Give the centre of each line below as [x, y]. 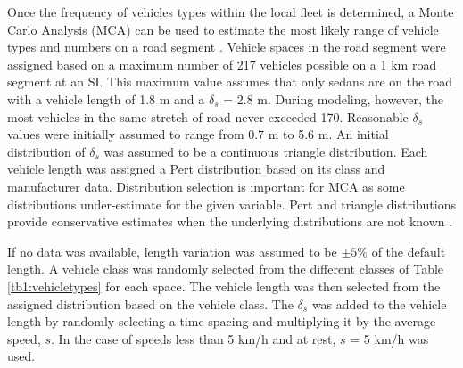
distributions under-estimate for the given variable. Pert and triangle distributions [231, 204]
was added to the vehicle [379, 303]
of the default [409, 251]
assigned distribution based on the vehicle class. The [150, 303]
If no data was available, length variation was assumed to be [172, 251]
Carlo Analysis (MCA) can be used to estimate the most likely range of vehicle [223, 29]
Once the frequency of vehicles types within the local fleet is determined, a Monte [231, 12]
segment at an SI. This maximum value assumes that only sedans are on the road [230, 82]
